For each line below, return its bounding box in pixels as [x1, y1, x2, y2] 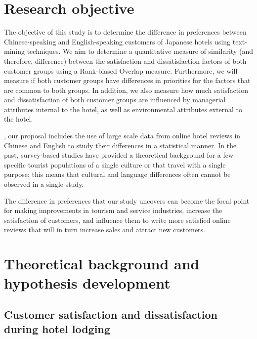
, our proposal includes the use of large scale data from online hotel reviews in [4, 130, 241, 141]
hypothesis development [4, 273, 171, 293]
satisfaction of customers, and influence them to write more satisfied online [4, 214, 231, 225]
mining [4, 46, 25, 56]
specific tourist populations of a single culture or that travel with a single [4, 159, 226, 169]
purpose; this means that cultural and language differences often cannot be [4, 169, 231, 179]
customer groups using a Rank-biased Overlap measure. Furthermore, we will [4, 65, 238, 76]
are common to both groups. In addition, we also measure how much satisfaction [4, 85, 248, 95]
